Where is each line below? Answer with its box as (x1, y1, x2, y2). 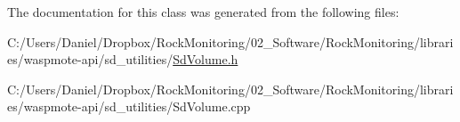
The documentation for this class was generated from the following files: (7, 3, 399, 20)
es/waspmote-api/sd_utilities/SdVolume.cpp (7, 97, 251, 116)
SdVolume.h (173, 50, 238, 69)
